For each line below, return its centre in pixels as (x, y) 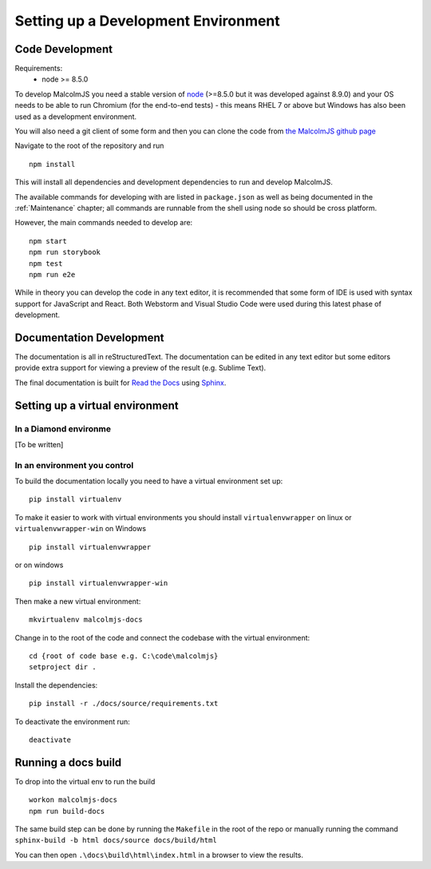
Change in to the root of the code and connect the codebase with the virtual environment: (162, 637)
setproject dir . (63, 667)
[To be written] (39, 444)
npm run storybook (65, 252)
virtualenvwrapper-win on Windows (81, 529)
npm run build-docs (67, 811)
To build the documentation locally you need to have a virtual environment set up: (149, 481)
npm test (46, 263)
